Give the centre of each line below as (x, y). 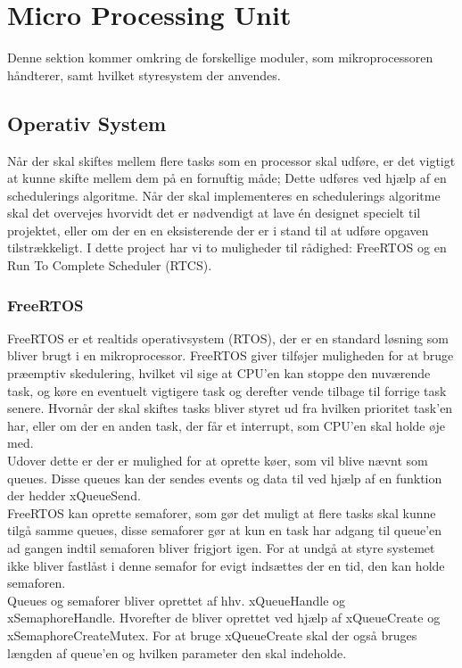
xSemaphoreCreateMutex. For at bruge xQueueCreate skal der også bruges (212, 635)
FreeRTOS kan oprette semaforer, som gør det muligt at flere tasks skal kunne (222, 512)
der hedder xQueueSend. (74, 495)
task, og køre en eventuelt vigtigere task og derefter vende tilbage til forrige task (227, 390)
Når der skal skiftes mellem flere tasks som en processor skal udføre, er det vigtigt (231, 160)
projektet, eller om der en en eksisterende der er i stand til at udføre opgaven (218, 230)
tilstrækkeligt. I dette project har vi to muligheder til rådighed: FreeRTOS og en (227, 247)
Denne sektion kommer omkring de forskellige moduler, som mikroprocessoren (220, 58)
